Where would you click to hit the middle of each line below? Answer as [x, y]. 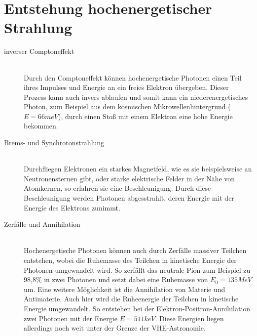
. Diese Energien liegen [189, 318]
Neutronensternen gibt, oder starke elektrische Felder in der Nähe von [129, 178]
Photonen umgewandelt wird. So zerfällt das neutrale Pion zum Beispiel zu [137, 270]
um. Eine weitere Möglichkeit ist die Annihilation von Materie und [125, 289]
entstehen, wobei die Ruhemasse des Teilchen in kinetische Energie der [130, 260]
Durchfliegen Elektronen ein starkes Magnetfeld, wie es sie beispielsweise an [138, 169]
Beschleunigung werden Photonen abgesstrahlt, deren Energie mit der [129, 198]
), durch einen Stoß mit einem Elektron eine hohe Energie [146, 116]
